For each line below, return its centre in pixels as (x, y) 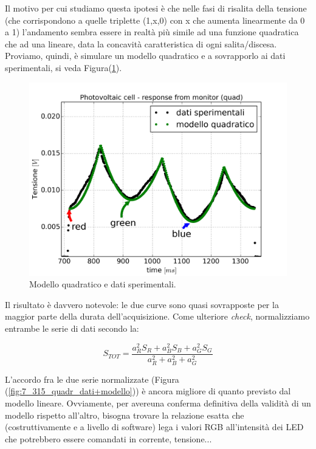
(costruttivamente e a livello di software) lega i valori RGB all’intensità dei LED (154, 427)
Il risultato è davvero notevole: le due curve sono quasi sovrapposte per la (142, 304)
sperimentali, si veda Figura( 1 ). (64, 67)
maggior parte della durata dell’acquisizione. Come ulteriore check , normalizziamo (157, 316)
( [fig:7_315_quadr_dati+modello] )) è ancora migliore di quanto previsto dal (148, 391)
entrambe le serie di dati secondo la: (72, 328)
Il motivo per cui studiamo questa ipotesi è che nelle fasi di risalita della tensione (156, 8)
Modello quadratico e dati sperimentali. (103, 284)
